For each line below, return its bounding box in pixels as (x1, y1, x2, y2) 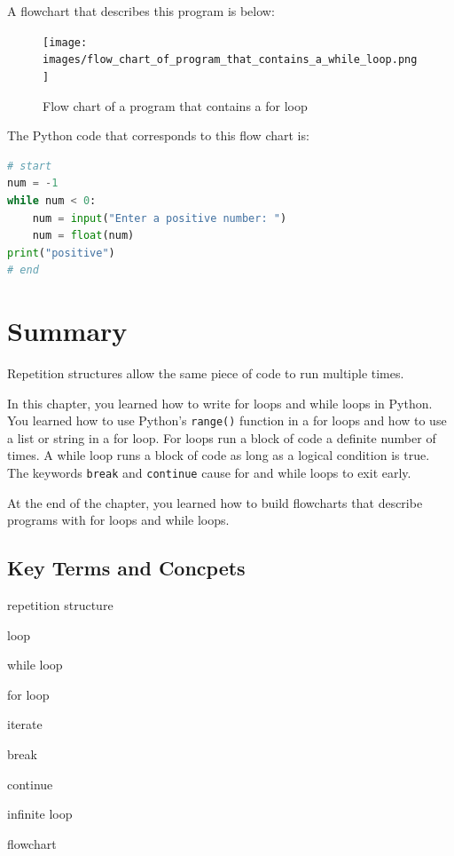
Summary (7, 313, 128, 349)
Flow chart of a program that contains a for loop (43, 96, 308, 115)
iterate (7, 715, 43, 733)
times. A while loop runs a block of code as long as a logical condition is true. (7, 446, 430, 464)
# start (7, 159, 52, 172)
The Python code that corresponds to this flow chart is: (7, 126, 309, 145)
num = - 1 (7, 177, 59, 190)
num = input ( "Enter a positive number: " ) (32, 211, 287, 225)
